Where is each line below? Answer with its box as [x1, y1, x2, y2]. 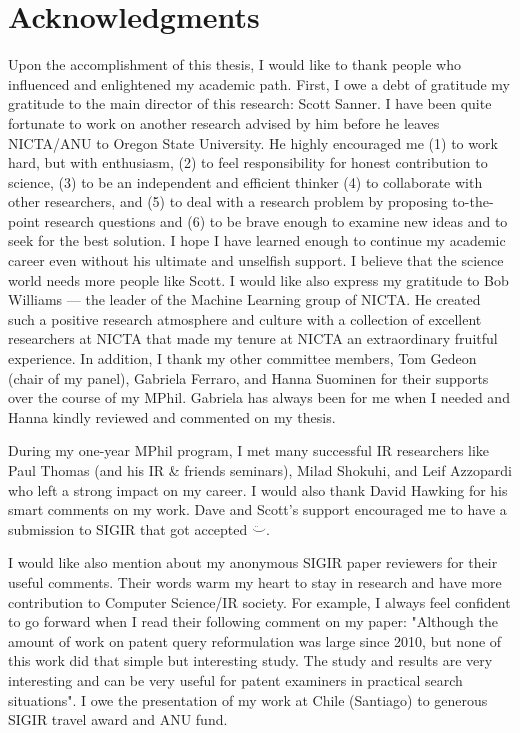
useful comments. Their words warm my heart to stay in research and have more [8, 571, 502, 592]
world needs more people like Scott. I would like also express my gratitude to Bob [8, 269, 509, 290]
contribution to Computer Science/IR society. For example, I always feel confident [8, 591, 511, 612]
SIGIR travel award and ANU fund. [8, 709, 228, 730]
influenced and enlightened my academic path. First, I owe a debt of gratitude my [8, 73, 511, 94]
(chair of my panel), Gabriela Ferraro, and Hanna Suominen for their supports [8, 367, 489, 388]
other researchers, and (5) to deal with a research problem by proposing [8, 191, 448, 212]
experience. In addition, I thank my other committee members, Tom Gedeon [8, 348, 477, 369]
